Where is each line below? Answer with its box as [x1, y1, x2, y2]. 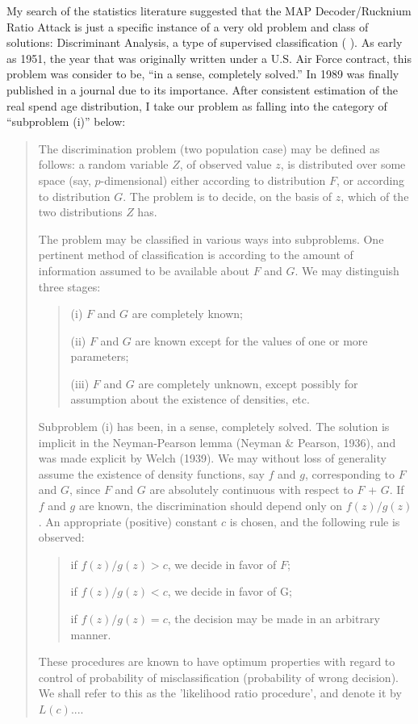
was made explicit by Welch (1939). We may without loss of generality [38, 450, 387, 467]
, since [69, 481, 101, 498]
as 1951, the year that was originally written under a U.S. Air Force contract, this [6, 49, 412, 66]
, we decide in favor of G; [167, 583, 292, 600]
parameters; [70, 348, 129, 365]
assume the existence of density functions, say [38, 465, 265, 482]
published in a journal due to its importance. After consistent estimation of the [6, 81, 399, 98]
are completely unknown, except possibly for [138, 375, 358, 391]
